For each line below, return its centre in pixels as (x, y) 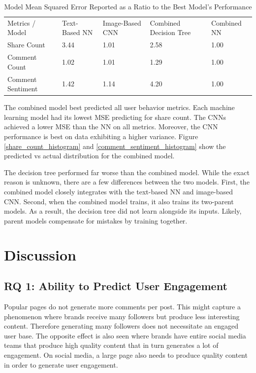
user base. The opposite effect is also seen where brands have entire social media (125, 335)
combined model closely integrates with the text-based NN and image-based (119, 191)
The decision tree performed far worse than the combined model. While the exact (127, 172)
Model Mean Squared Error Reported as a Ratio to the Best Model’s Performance (128, 6)
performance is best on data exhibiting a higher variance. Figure (101, 136)
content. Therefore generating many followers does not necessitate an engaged (121, 326)
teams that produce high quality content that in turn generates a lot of (111, 345)
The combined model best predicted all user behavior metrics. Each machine (119, 107)
